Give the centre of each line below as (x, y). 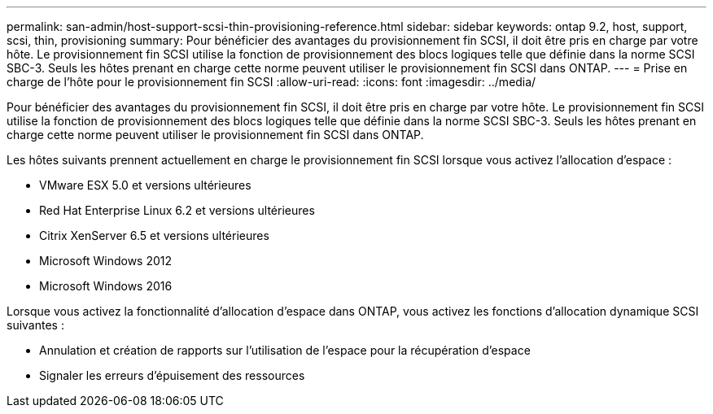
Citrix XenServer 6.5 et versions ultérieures (154, 235)
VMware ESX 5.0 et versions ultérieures (145, 185)
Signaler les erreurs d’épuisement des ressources (172, 375)
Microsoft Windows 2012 (106, 261)
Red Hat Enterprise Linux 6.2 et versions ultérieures (177, 210)
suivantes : (35, 325)
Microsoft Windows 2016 (106, 286)
